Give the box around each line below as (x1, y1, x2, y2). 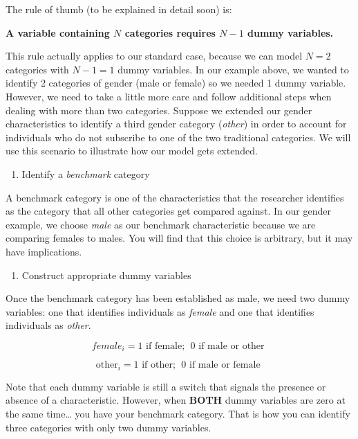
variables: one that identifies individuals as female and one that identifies (6, 304, 314, 319)
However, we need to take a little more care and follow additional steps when (6, 89, 332, 103)
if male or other (198, 341, 265, 351)
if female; (146, 341, 185, 351)
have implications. (6, 244, 82, 258)
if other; (142, 360, 176, 370)
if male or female (189, 360, 261, 370)
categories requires (124, 25, 216, 39)
